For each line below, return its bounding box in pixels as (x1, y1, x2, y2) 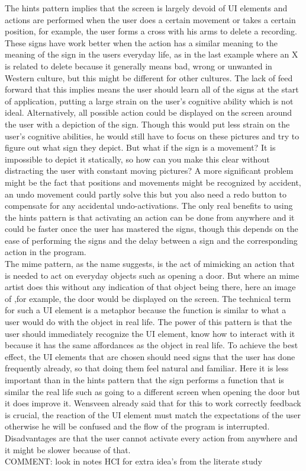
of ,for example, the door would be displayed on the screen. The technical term (5, 292, 291, 304)
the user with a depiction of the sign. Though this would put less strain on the (5, 117, 290, 130)
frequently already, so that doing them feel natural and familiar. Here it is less (5, 362, 289, 374)
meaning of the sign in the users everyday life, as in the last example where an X (5, 48, 298, 61)
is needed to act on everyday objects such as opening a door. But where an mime (5, 269, 299, 281)
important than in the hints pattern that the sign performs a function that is (5, 374, 284, 386)
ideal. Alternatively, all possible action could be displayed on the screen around (5, 106, 292, 119)
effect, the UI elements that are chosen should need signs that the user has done (5, 350, 295, 362)
